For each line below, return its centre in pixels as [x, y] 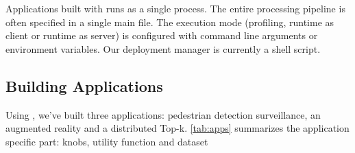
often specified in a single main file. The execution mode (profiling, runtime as [170, 22]
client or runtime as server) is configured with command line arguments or [162, 35]
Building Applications [84, 85]
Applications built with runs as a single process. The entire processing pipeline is [175, 8]
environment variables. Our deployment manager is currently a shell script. [163, 48]
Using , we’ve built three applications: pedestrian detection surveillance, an [163, 114]
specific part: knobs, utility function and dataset [107, 141]
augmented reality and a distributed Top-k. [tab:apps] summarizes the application [177, 128]
